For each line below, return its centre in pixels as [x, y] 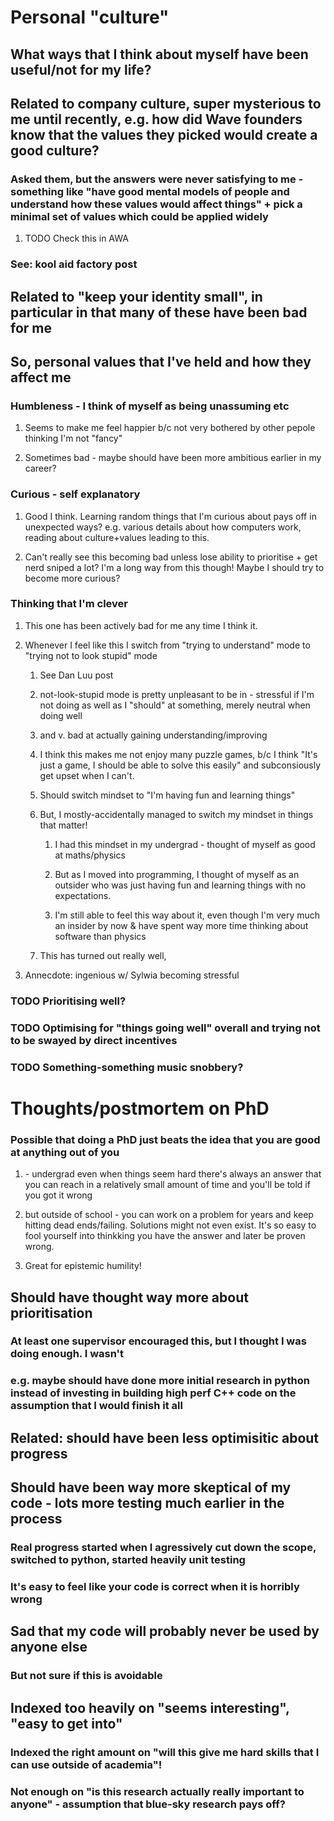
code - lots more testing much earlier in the [147, 1503]
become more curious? [72, 578]
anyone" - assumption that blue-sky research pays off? [148, 1804]
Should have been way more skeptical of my [151, 1487]
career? [40, 468]
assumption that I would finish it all [96, 1406]
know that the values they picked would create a [164, 134]
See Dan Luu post [76, 675]
